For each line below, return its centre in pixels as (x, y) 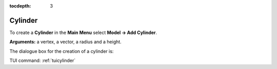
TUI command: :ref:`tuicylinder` (43, 60)
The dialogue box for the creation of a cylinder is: (62, 51)
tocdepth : (20, 6)
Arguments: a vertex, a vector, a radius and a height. (65, 42)
